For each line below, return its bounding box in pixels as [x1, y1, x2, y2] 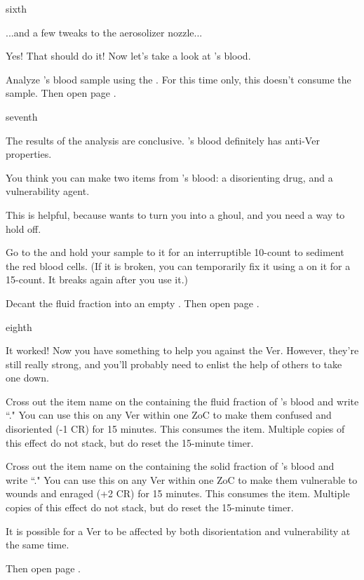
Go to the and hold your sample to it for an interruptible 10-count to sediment [6, 245, 344, 259]
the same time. [6, 537, 69, 552]
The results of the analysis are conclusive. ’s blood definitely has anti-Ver [6, 133, 320, 147]
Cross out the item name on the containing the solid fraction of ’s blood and [6, 459, 335, 473]
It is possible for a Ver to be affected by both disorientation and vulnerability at [6, 523, 351, 538]
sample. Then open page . [6, 86, 116, 100]
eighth [6, 319, 32, 334]
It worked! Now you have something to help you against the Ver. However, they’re [6, 343, 359, 358]
